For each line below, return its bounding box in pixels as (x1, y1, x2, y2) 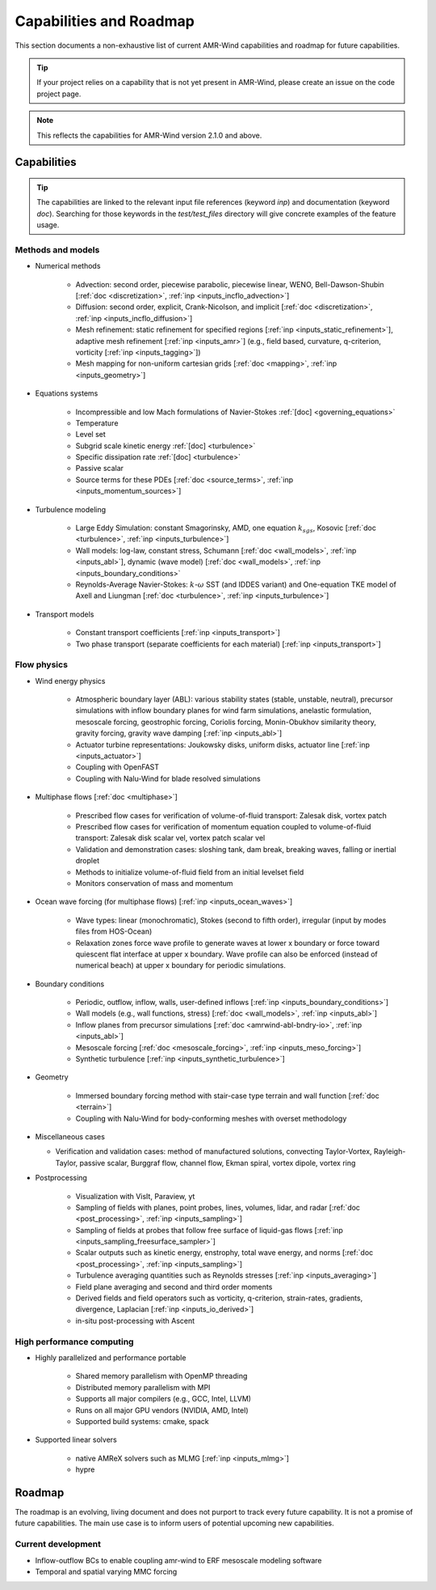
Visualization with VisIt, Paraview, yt (75, 1191, 195, 1201)
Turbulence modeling (35, 504, 107, 514)
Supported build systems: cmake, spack (75, 1416, 209, 1426)
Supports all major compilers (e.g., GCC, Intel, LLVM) (75, 1394, 252, 1404)
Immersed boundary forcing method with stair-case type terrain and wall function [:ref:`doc (75, 1091, 379, 1100)
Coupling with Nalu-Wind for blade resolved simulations (75, 774, 262, 783)
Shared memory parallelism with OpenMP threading (75, 1372, 248, 1381)
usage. (36, 220, 60, 230)
